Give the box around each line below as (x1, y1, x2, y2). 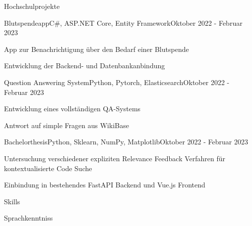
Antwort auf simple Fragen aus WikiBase (4, 120, 129, 130)
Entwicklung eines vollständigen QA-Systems (4, 103, 141, 114)
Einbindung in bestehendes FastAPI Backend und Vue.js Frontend (4, 180, 205, 190)
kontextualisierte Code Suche (4, 163, 92, 173)
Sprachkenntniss (4, 213, 53, 223)
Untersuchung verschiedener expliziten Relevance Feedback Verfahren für (4, 153, 226, 163)
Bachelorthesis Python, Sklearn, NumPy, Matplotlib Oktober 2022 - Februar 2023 (4, 136, 249, 147)
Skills (4, 196, 20, 206)
